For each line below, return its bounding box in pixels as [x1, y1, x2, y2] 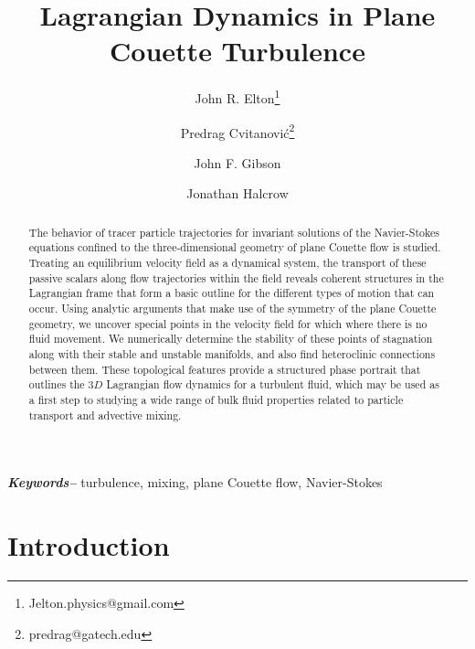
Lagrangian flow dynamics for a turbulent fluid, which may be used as [106, 377, 439, 392]
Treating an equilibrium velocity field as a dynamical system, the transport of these [28, 255, 427, 271]
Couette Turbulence [110, 32, 365, 69]
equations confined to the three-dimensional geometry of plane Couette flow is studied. [28, 239, 441, 255]
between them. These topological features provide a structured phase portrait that [28, 361, 421, 377]
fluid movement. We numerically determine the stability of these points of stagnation [28, 331, 433, 346]
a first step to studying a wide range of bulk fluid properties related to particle [28, 392, 404, 408]
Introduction [7, 527, 170, 564]
